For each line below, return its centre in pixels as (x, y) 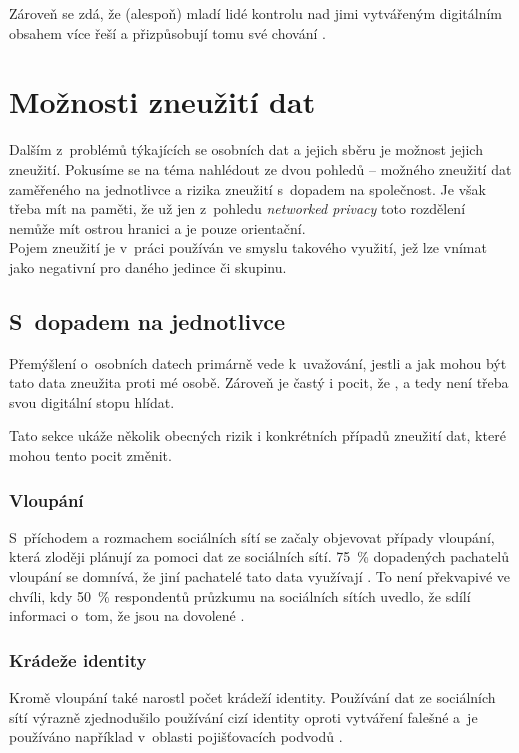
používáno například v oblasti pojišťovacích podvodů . (176, 736)
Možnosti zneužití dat (162, 101)
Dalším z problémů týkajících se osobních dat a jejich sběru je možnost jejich (246, 149)
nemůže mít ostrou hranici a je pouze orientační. (157, 227)
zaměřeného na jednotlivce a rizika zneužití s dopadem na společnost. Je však (247, 188)
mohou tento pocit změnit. (90, 455)
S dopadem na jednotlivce (147, 320)
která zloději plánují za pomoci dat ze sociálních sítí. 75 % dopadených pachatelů (259, 556)
